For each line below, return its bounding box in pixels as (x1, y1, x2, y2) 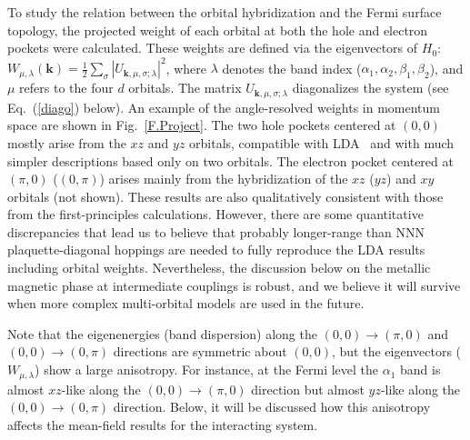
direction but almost (251, 379, 365, 398)
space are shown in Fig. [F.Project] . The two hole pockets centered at (7, 115, 396, 135)
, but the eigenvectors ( (331, 342, 462, 361)
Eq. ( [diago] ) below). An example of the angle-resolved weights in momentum (7, 97, 440, 116)
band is (400, 360, 441, 379)
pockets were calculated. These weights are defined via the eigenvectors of (7, 38, 418, 57)
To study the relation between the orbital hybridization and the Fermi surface (7, 3, 442, 21)
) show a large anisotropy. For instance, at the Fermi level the (35, 360, 379, 379)
